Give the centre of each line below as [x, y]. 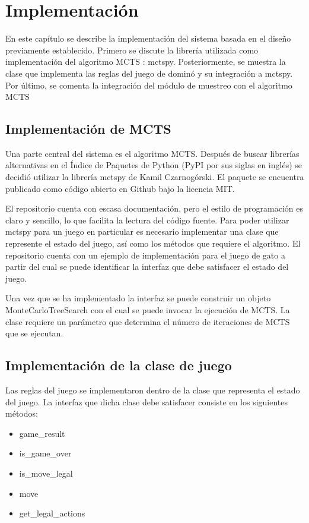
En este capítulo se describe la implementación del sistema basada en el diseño [148, 38]
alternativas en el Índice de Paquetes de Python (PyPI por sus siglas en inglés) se [154, 165]
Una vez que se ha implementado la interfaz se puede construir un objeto [138, 298]
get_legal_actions [52, 513]
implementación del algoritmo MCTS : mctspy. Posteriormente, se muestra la [146, 62]
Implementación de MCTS [88, 129]
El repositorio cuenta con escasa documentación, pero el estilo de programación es [154, 208]
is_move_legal [46, 473]
